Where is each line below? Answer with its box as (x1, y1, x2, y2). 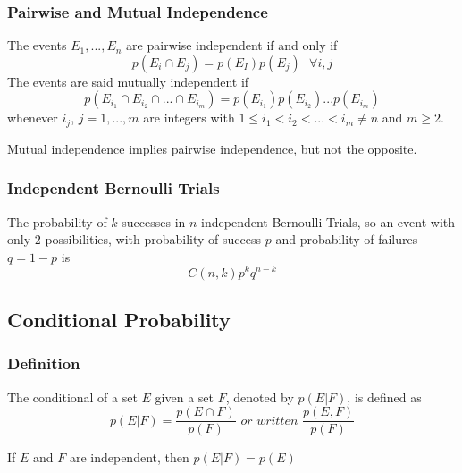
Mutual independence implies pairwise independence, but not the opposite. (7, 139, 417, 157)
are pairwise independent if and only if (126, 36, 338, 55)
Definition (7, 352, 80, 375)
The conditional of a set (7, 387, 138, 406)
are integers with (143, 108, 235, 127)
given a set (155, 387, 214, 406)
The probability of (7, 212, 107, 231)
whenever (7, 108, 58, 127)
